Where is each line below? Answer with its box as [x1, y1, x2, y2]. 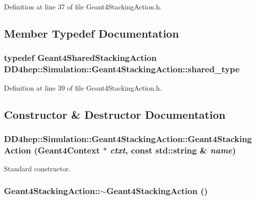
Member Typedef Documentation [4, 25, 179, 41]
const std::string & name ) [131, 144, 236, 156]
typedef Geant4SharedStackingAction [4, 51, 157, 64]
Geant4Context [38, 144, 100, 156]
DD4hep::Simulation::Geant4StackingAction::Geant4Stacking [4, 132, 252, 145]
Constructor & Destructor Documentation [4, 106, 226, 122]
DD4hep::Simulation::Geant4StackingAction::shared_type [4, 63, 240, 75]
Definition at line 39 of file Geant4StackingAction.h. [4, 82, 162, 93]
